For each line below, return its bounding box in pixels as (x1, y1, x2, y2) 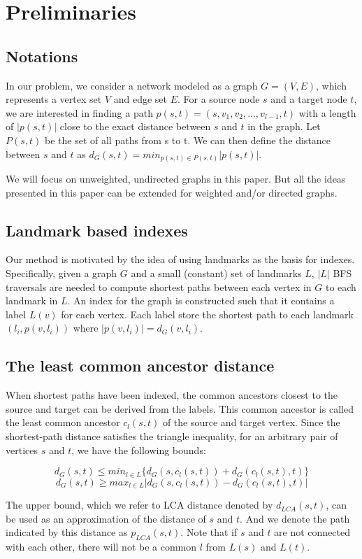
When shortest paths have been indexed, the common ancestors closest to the (6, 388, 338, 402)
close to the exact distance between (59, 119, 211, 134)
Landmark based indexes (6, 219, 188, 241)
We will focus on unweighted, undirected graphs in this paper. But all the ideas (6, 171, 346, 186)
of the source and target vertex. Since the (162, 415, 340, 430)
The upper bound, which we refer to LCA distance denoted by (6, 497, 273, 512)
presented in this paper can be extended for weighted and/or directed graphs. (6, 185, 338, 199)
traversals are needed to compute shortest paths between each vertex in (6, 279, 312, 294)
